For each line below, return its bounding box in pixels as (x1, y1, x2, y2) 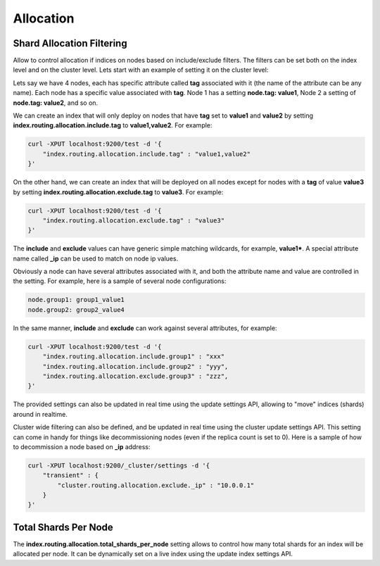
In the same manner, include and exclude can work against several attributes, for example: (13, 324, 277, 332)
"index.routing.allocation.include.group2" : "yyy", (42, 363, 229, 370)
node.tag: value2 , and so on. (13, 99, 99, 107)
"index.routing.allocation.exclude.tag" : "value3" (42, 216, 225, 225)
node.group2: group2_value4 (27, 306, 125, 313)
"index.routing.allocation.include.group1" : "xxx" (42, 353, 225, 360)
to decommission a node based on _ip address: (13, 442, 151, 451)
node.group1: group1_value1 (27, 296, 125, 304)
